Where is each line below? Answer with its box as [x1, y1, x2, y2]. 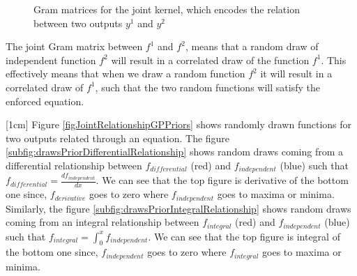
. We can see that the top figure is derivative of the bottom [96, 173, 349, 187]
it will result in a [260, 66, 333, 81]
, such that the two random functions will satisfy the [95, 79, 320, 94]
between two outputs [33, 15, 123, 30]
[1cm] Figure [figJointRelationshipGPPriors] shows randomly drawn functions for [6, 117, 352, 132]
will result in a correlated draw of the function [111, 52, 310, 67]
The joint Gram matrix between [6, 39, 143, 54]
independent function [6, 52, 96, 67]
